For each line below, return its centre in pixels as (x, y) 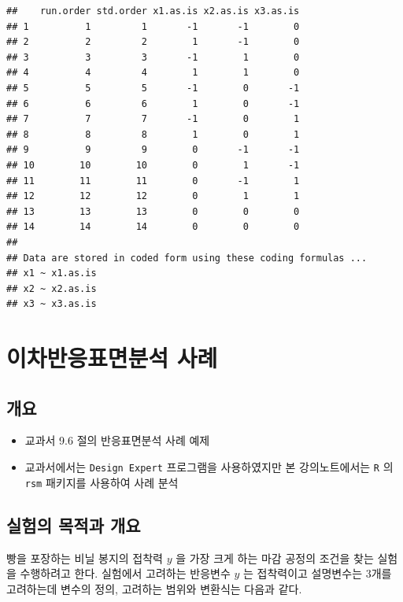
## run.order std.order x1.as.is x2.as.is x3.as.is (153, 11)
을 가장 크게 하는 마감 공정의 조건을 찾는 (275, 558)
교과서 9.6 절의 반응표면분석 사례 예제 (117, 440)
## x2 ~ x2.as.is (52, 288)
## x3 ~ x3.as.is (52, 304)
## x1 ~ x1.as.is (52, 273)
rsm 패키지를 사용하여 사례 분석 (102, 482)
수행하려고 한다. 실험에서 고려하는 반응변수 (125, 573)
